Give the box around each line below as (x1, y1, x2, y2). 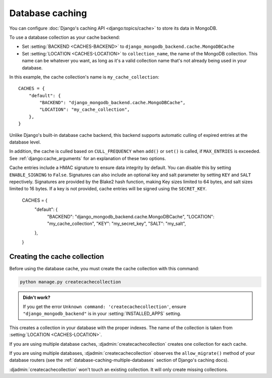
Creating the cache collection (9, 252, 104, 261)
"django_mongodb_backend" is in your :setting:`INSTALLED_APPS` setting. (23, 311, 181, 317)
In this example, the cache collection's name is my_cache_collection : (9, 73, 160, 80)
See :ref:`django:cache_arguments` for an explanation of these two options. (9, 155, 166, 161)
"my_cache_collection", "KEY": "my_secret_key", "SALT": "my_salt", (47, 220, 186, 226)
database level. (9, 139, 41, 145)
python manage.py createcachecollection (20, 279, 121, 284)
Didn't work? (23, 294, 50, 300)
